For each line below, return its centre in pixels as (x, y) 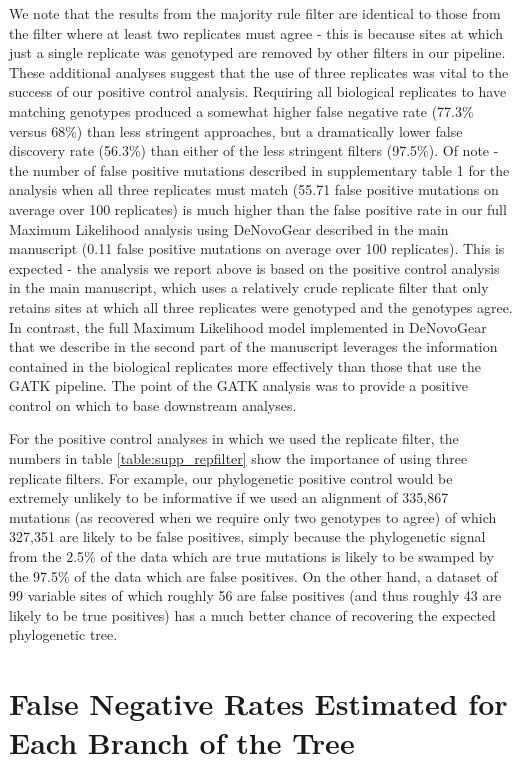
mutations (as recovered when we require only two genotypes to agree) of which (253, 516)
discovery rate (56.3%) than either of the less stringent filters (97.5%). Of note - (254, 150)
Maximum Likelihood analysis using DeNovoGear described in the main (229, 228)
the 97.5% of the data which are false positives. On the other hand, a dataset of (253, 575)
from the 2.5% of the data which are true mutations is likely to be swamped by (251, 556)
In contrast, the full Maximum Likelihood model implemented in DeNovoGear (248, 326)
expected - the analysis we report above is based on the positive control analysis (254, 267)
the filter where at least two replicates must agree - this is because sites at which (256, 32)
